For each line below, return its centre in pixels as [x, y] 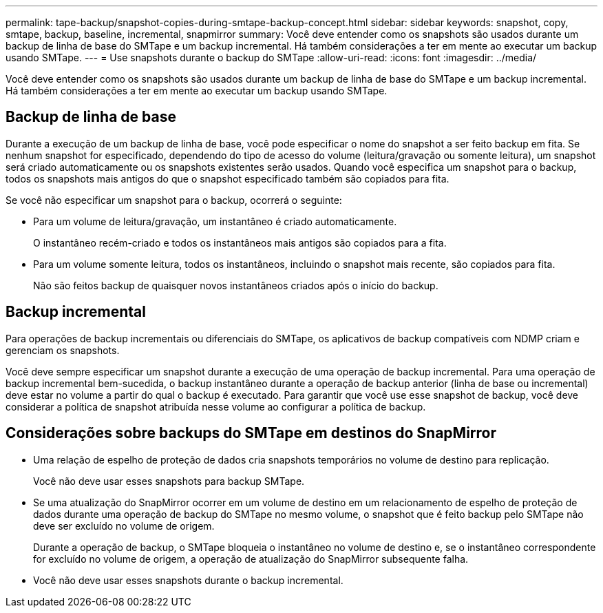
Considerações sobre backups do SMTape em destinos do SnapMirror [251, 433]
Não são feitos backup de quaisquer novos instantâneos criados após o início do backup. [236, 285]
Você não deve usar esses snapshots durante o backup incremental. [188, 580]
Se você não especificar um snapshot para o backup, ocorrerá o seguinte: [174, 200]
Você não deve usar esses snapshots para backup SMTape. [169, 481]
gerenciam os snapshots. [63, 350]
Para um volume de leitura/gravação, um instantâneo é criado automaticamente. [215, 221]
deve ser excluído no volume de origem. [124, 526]
